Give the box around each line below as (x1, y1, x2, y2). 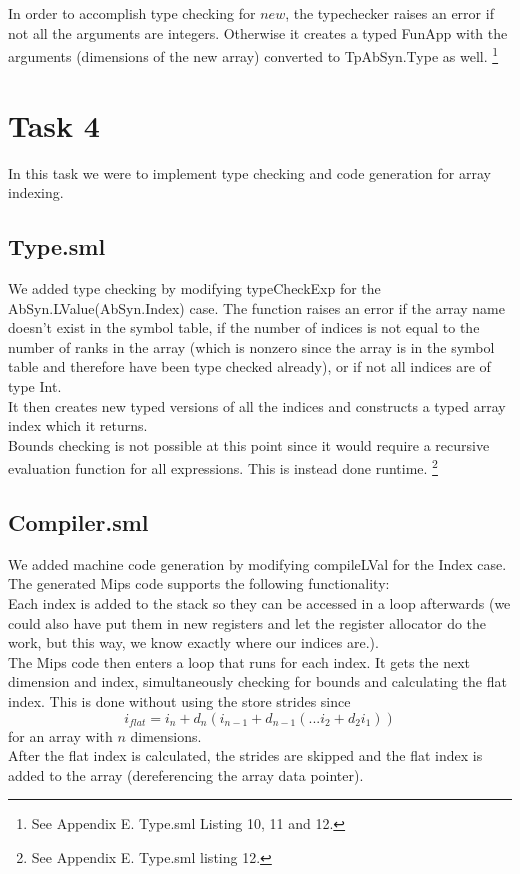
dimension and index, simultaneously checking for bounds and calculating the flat (8, 671, 507, 692)
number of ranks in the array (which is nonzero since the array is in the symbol (8, 336, 495, 357)
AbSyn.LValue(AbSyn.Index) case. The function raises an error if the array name (8, 297, 505, 318)
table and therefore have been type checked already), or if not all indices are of (8, 356, 491, 377)
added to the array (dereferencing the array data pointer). (8, 764, 364, 785)
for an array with (8, 725, 113, 746)
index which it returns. (8, 415, 148, 436)
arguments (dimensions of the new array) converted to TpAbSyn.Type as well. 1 (8, 43, 499, 66)
